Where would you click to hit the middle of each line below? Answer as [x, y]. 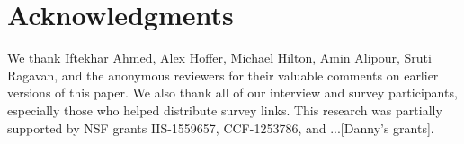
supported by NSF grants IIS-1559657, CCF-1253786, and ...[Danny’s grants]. [221, 127]
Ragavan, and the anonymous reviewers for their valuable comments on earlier [223, 75]
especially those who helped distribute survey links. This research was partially [225, 110]
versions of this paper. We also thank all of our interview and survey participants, [232, 93]
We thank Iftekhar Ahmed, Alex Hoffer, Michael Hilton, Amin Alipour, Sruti [219, 58]
